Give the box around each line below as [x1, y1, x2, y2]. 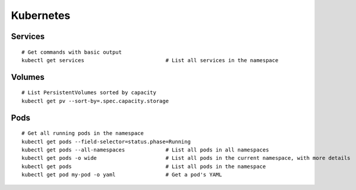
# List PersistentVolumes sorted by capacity [21, 89, 157, 96]
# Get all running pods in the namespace [21, 130, 144, 137]
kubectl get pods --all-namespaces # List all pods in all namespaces [21, 146, 269, 153]
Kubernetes [11, 9, 71, 22]
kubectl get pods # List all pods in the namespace [21, 163, 266, 170]
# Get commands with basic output [21, 49, 122, 56]
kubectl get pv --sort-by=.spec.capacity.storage [21, 98, 169, 104]
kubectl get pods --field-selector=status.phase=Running [21, 138, 191, 145]
